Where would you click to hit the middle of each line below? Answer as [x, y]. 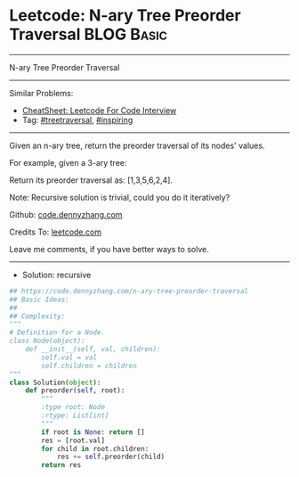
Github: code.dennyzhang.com [66, 214]
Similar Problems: [41, 93]
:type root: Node [73, 407]
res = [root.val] [73, 440]
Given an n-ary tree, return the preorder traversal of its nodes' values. [137, 145]
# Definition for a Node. [57, 333]
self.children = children [89, 366]
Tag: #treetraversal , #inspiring [77, 119]
